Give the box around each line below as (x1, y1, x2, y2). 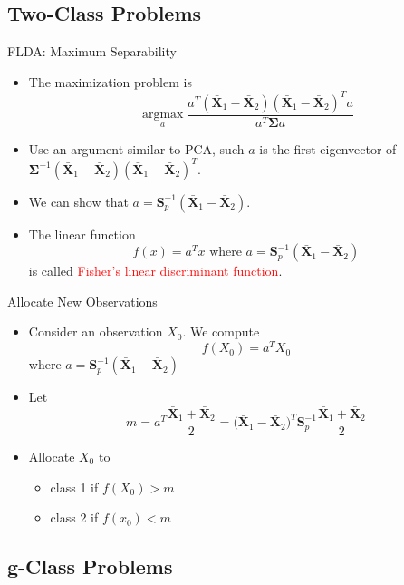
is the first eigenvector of (259, 139, 397, 158)
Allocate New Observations (7, 291, 158, 310)
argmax (141, 108, 184, 122)
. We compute (182, 322, 260, 341)
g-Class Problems (7, 552, 173, 580)
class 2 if (50, 508, 99, 527)
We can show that (28, 191, 129, 210)
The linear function (28, 224, 136, 243)
